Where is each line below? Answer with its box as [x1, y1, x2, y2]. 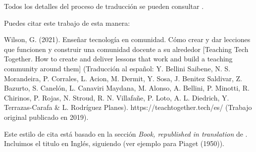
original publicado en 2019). [4, 111, 89, 122]
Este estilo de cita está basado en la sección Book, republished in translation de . [4, 128, 248, 139]
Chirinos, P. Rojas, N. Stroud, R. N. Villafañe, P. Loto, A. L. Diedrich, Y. [4, 92, 229, 102]
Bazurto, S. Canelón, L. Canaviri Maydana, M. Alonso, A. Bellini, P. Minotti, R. [4, 83, 250, 93]
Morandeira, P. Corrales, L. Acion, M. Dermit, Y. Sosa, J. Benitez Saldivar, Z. [4, 73, 242, 83]
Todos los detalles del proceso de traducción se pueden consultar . [4, 1, 204, 11]
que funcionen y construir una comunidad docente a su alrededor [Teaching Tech [4, 44, 249, 54]
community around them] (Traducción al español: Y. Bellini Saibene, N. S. [4, 63, 230, 73]
